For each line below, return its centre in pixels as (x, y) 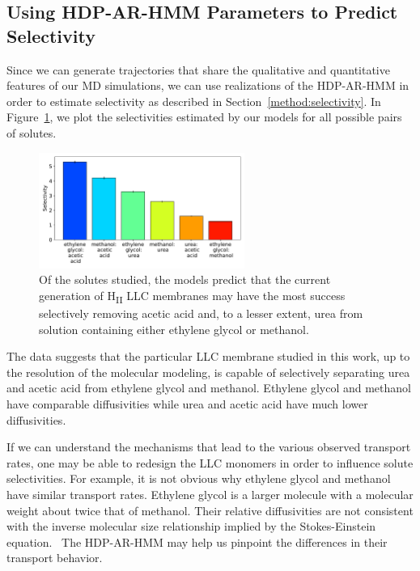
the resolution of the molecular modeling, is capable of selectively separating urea (208, 372)
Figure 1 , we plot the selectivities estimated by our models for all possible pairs (204, 117)
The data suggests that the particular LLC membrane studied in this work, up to (208, 356)
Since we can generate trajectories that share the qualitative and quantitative (198, 69)
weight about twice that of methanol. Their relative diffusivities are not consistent (210, 510)
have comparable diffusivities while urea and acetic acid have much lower (187, 403)
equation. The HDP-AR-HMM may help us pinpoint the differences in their (197, 541)
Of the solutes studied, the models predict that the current (185, 279)
